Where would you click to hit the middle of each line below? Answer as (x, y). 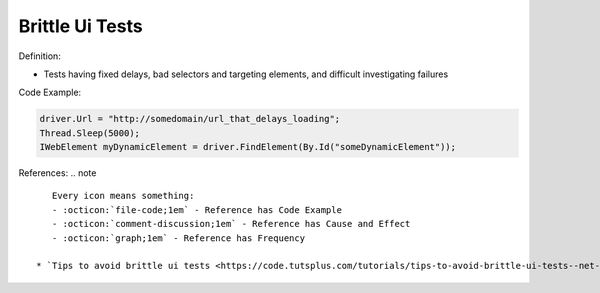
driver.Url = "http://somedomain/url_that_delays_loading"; (190, 119)
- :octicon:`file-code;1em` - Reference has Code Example (196, 209)
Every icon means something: (123, 196)
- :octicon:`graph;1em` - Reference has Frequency (178, 238)
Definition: (40, 56)
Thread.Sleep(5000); (89, 133)
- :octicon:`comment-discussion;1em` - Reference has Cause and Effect (231, 224)
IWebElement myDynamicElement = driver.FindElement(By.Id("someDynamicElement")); (248, 147)
